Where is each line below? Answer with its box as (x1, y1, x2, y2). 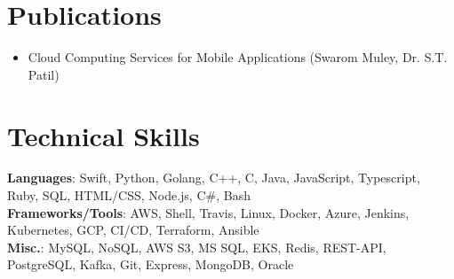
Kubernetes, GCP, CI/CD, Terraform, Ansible (7, 221, 259, 239)
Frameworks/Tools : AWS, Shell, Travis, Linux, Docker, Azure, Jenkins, (7, 203, 410, 221)
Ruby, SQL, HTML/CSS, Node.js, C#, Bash (7, 186, 251, 205)
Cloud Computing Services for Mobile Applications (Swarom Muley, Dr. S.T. (28, 48, 448, 66)
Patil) (28, 65, 60, 83)
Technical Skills (7, 117, 200, 153)
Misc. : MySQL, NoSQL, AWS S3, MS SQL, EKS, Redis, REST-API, (7, 237, 386, 256)
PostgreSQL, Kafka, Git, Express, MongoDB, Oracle (7, 255, 294, 274)
